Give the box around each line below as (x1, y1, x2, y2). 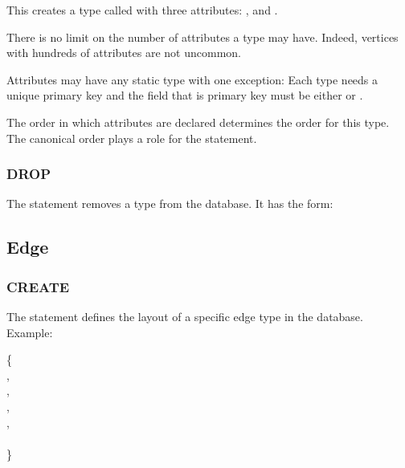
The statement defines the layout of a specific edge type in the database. (6, 307, 363, 324)
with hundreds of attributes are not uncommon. (6, 44, 241, 61)
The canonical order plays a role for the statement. (6, 129, 257, 146)
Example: (6, 324, 53, 340)
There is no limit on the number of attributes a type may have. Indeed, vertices (6, 28, 399, 45)
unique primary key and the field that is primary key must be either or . (6, 87, 363, 104)
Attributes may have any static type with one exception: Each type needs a (6, 71, 378, 87)
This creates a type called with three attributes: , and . (6, 2, 278, 18)
